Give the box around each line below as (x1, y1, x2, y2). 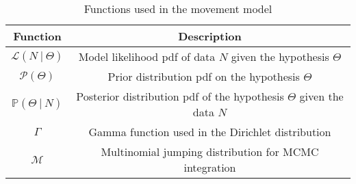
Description (178, 28, 242, 44)
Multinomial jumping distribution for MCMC (101, 144, 319, 159)
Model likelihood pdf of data (78, 49, 216, 64)
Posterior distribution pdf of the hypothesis (76, 88, 284, 104)
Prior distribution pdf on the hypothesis (107, 68, 300, 84)
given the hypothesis (231, 49, 329, 64)
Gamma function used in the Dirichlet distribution (88, 124, 331, 140)
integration (183, 159, 236, 175)
